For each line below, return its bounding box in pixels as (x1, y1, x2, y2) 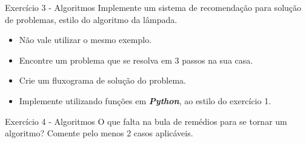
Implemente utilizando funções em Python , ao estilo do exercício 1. (19, 94, 271, 107)
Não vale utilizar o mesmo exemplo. (19, 33, 152, 46)
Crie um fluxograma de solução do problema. (19, 74, 186, 87)
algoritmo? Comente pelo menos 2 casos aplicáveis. (5, 127, 193, 139)
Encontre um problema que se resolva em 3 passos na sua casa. (19, 53, 253, 66)
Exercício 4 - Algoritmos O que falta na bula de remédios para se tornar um (5, 115, 287, 127)
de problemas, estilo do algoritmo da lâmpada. (5, 13, 178, 25)
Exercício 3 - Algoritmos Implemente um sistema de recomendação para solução (5, 1, 302, 13)
